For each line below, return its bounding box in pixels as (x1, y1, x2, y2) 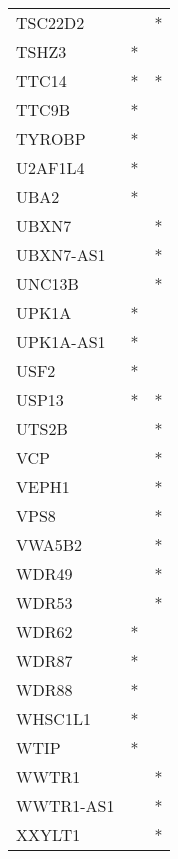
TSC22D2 (16, 11, 85, 34)
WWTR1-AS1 (16, 794, 115, 817)
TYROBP (16, 127, 86, 150)
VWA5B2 (16, 533, 83, 556)
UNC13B (16, 272, 79, 295)
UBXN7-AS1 (16, 243, 106, 266)
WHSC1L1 (16, 707, 91, 730)
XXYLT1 (16, 823, 81, 846)
